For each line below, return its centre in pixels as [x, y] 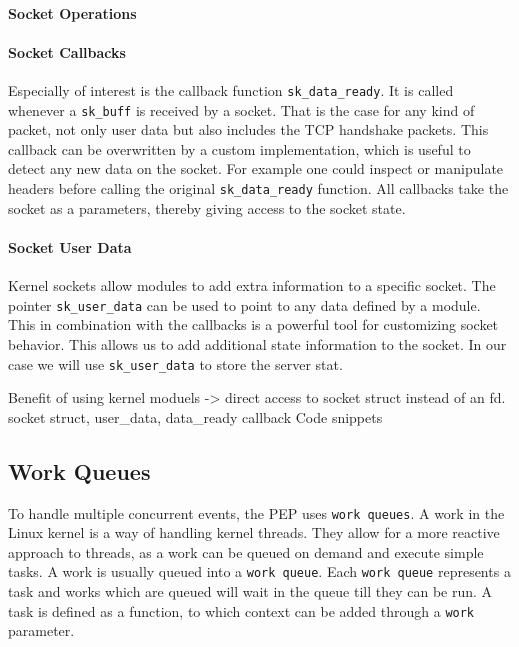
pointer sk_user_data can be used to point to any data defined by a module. [244, 304]
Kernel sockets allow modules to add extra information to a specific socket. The [252, 285]
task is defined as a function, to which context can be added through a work [241, 610]
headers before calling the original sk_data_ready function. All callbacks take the [258, 188]
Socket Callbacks [67, 51]
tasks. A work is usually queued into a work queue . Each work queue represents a [259, 571]
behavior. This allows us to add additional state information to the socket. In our [257, 343]
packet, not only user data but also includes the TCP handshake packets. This [248, 129]
